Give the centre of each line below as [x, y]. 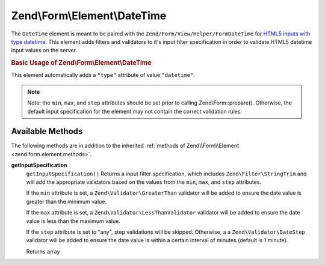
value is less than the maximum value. [73, 221]
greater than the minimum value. [67, 201]
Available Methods [47, 131]
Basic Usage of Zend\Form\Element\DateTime [81, 63]
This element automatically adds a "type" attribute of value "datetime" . [103, 75]
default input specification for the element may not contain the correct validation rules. [135, 111]
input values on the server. [44, 50]
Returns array [43, 251]
